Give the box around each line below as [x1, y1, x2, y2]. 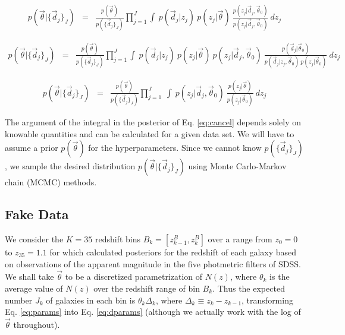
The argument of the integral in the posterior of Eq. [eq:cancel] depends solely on [5, 115, 301, 128]
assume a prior [5, 141, 58, 154]
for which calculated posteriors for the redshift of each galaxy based [49, 245, 297, 258]
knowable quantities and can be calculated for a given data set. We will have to [5, 127, 294, 140]
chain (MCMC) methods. [5, 176, 97, 188]
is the [269, 270, 290, 283]
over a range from [208, 232, 272, 245]
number [5, 293, 33, 306]
